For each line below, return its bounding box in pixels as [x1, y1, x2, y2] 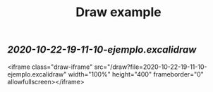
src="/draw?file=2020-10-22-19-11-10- [94, 63, 207, 71]
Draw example [75, 4, 162, 20]
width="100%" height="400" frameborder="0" [68, 70, 205, 78]
